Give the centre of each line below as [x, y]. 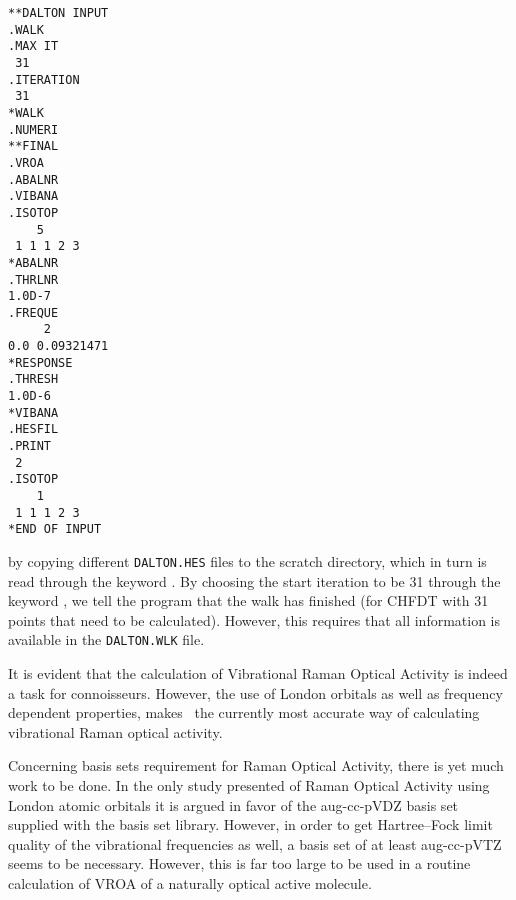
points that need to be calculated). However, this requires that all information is [254, 619]
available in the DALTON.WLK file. [106, 639]
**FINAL [33, 146]
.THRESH [33, 379]
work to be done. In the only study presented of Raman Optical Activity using [249, 785]
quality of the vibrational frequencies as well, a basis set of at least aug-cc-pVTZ [255, 843]
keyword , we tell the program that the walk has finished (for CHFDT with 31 [248, 600]
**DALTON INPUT [58, 13]
